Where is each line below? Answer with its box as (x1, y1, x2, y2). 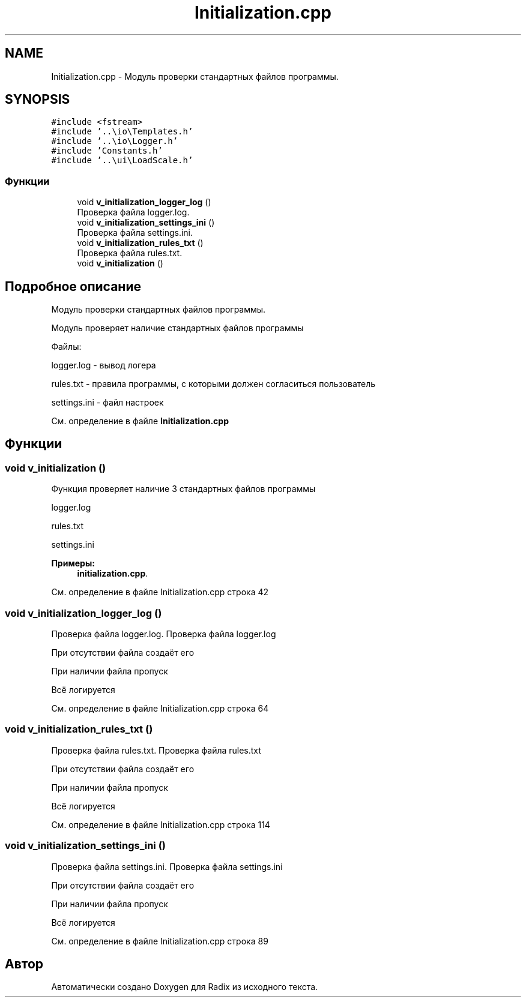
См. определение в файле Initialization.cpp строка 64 (51, 703, 269, 713)
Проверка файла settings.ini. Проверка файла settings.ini (51, 861, 283, 872)
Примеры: (51, 558, 95, 569)
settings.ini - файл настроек (51, 397, 164, 408)
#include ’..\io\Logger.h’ (51, 136, 178, 146)
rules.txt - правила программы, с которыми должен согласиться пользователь (51, 379, 376, 389)
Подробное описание (5, 278, 141, 294)
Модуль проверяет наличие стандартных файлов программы (51, 323, 304, 334)
